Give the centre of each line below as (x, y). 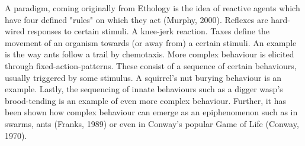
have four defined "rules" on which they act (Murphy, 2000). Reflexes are (137, 19)
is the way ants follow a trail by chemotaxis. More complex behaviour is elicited (150, 54)
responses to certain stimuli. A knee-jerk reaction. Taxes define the (148, 31)
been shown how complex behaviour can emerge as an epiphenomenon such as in (151, 112)
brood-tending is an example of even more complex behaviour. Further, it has (146, 100)
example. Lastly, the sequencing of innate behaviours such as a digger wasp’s (144, 89)
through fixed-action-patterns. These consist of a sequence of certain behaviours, (151, 65)
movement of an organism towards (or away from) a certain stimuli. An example (151, 42)
